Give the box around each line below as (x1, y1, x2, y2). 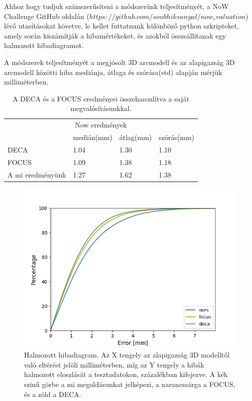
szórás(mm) (158, 132, 194, 142)
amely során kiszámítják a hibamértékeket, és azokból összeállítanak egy (4, 30, 226, 40)
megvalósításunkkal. (70, 103, 132, 113)
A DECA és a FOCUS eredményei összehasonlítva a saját (13, 93, 189, 103)
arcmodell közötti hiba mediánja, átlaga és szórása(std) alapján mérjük (4, 66, 222, 77)
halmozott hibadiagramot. (4, 40, 84, 50)
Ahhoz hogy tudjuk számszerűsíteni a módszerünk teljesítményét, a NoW (4, 1, 229, 11)
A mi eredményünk (8, 169, 66, 179)
